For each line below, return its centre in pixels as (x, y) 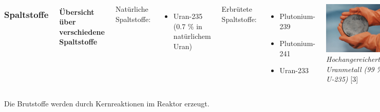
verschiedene (82, 31)
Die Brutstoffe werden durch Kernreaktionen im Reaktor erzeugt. (107, 103)
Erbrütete (237, 9)
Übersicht (77, 12)
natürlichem (192, 36)
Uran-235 (188, 16)
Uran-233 (294, 70)
